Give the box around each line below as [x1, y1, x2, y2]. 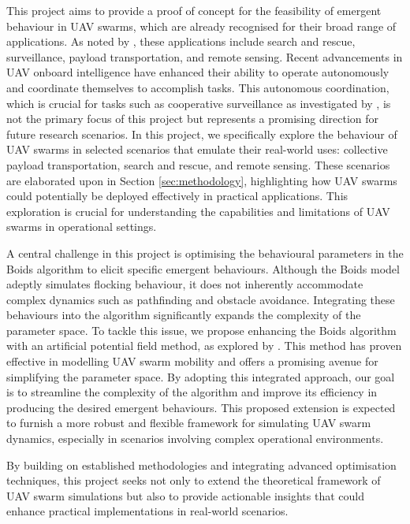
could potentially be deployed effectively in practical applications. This [6, 188, 348, 204]
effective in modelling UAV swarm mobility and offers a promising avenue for [6, 353, 378, 370]
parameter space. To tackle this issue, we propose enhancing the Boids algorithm [6, 321, 397, 338]
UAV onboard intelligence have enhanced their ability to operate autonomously [6, 64, 389, 80]
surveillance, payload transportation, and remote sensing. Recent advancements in [6, 48, 403, 65]
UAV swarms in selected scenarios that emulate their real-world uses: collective [6, 141, 388, 158]
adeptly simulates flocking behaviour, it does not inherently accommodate [6, 276, 363, 292]
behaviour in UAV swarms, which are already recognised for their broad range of [6, 17, 397, 34]
